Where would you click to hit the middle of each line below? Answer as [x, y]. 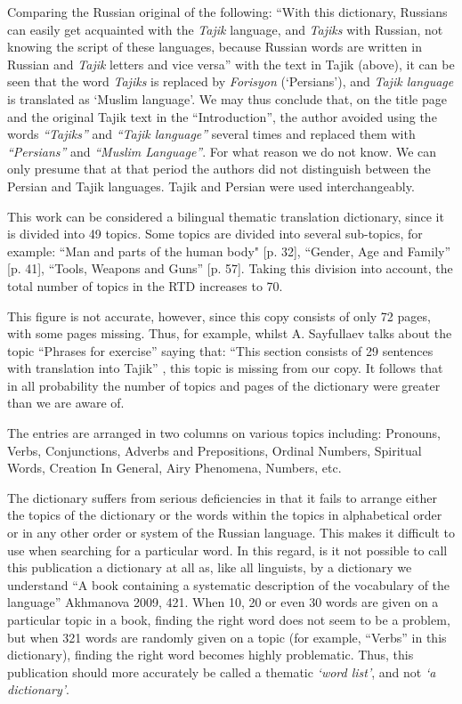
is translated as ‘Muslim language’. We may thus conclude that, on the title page [227, 98]
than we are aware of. [66, 403]
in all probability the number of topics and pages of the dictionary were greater [224, 385]
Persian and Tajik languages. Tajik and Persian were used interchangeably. [211, 186]
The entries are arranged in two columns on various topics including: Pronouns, [224, 433]
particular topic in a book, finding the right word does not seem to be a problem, [229, 619]
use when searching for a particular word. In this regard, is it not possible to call [227, 550]
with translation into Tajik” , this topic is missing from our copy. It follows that [225, 368]
